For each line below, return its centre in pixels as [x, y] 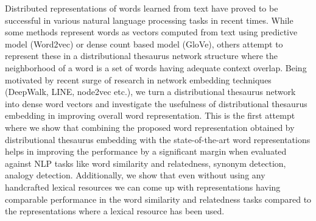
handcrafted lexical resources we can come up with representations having [143, 187]
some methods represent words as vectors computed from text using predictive [151, 32]
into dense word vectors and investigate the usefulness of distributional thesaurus [156, 103]
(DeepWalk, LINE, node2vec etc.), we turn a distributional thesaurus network [150, 92]
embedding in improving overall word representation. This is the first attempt [150, 115]
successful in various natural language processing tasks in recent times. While [149, 20]
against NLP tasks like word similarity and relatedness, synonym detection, [146, 163]
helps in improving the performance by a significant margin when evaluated [146, 151]
